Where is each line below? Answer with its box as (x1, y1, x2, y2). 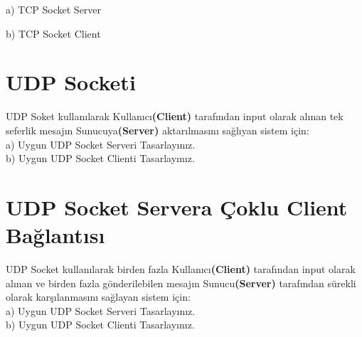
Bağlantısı (6, 220, 105, 250)
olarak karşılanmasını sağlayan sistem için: (6, 289, 191, 304)
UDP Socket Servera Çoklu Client (6, 192, 348, 221)
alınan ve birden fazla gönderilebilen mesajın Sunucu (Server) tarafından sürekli (6, 275, 356, 290)
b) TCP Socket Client (6, 26, 101, 41)
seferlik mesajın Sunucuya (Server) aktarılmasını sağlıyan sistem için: (6, 122, 309, 137)
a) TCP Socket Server (6, 2, 102, 16)
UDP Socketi (6, 68, 136, 97)
